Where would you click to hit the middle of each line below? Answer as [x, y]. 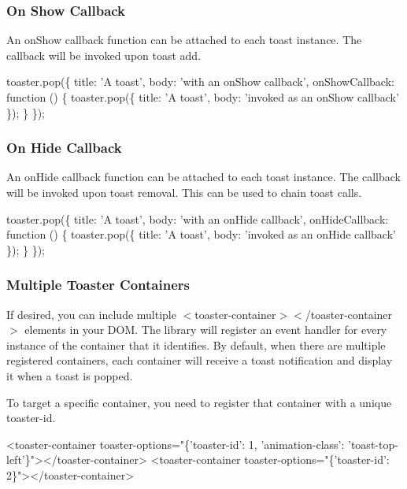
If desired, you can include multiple [91, 314]
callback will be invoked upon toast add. [104, 55]
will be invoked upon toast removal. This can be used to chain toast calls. [184, 192]
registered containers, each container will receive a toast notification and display [200, 360]
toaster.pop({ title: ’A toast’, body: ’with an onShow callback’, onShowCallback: [200, 81]
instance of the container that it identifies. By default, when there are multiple [196, 345]
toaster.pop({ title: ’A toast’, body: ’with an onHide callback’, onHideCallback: [198, 219]
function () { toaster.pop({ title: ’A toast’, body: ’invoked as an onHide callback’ [201, 234]
